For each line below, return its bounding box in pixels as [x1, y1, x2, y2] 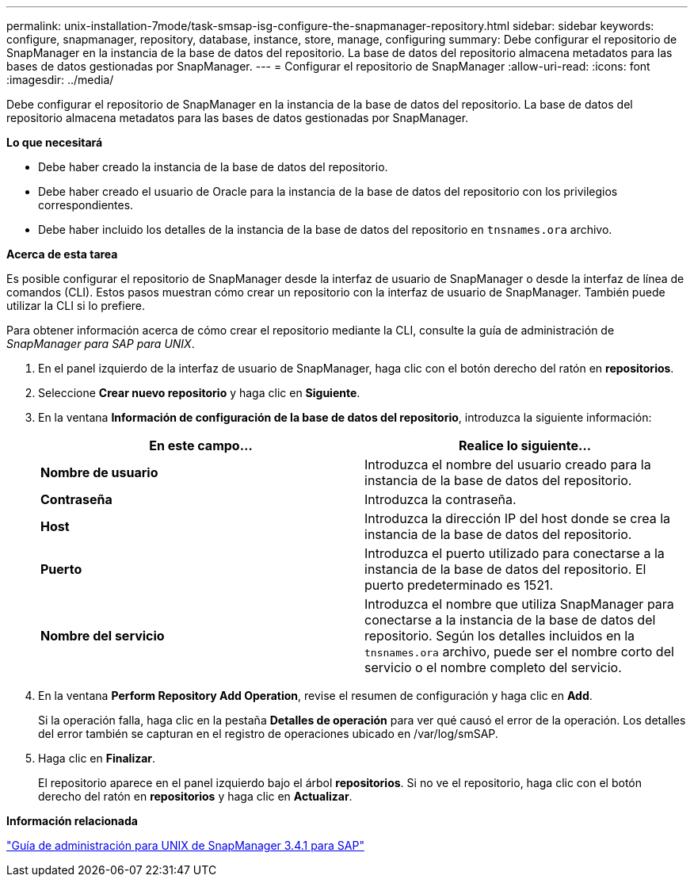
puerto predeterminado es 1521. [364, 577, 554, 593]
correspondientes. [38, 198, 134, 212]
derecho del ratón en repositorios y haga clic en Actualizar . [38, 789, 353, 803]
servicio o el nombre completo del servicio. [364, 659, 622, 675]
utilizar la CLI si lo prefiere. [6, 299, 146, 312]
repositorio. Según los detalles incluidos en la [364, 628, 635, 644]
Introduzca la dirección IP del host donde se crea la [364, 510, 671, 526]
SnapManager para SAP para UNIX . [6, 337, 195, 350]
